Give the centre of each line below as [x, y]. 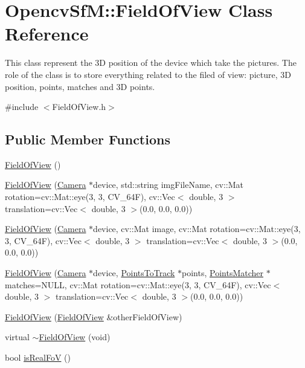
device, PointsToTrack [134, 273]
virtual [17, 337]
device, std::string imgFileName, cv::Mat [168, 185]
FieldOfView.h [79, 107]
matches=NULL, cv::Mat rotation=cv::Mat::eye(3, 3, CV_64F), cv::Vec [138, 284]
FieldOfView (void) [75, 337]
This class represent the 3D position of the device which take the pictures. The [151, 63]
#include [22, 107]
